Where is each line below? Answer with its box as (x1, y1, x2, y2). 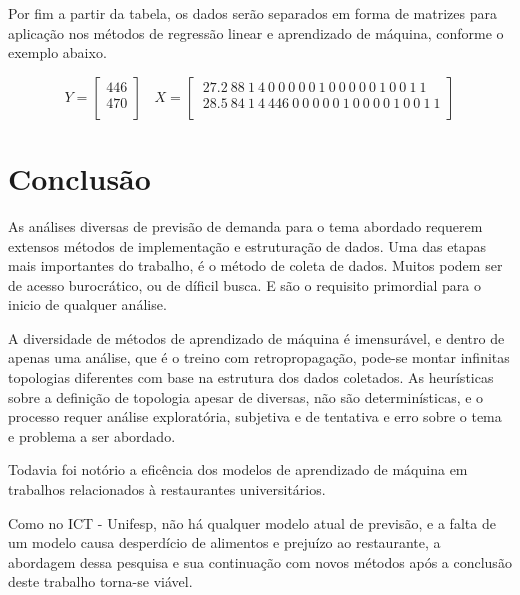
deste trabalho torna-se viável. (8, 571, 193, 592)
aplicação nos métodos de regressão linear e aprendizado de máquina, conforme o (8, 22, 504, 43)
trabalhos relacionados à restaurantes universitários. (8, 479, 326, 500)
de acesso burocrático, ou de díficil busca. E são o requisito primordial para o (8, 274, 481, 295)
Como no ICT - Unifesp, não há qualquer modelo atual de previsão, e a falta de (8, 512, 496, 533)
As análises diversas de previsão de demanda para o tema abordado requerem (8, 215, 483, 236)
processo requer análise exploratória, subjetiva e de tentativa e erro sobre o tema (8, 406, 502, 427)
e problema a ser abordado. (8, 425, 176, 446)
